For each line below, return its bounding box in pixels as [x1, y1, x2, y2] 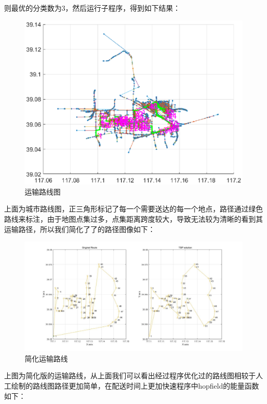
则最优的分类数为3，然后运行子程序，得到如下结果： [4, 3, 180, 13]
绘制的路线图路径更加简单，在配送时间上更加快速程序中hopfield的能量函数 [11, 380, 259, 391]
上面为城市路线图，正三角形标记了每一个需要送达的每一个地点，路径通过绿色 [4, 203, 263, 214]
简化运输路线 [25, 353, 68, 363]
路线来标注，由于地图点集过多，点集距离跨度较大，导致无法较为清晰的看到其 [4, 214, 263, 224]
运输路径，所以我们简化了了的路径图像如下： [4, 223, 155, 234]
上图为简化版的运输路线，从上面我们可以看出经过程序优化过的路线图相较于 [4, 370, 256, 381]
